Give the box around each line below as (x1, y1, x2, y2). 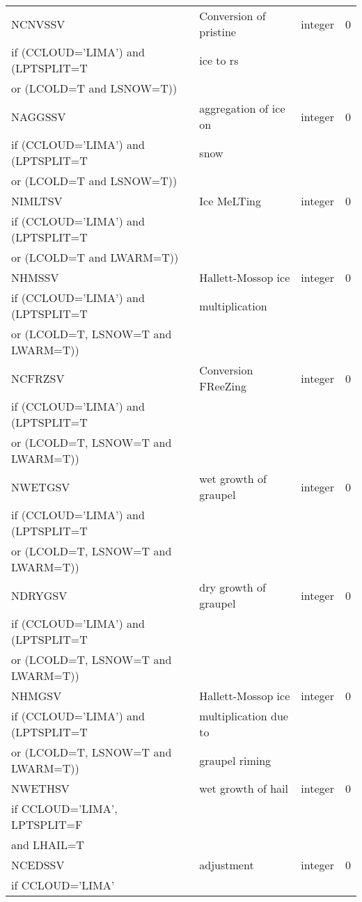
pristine (199, 24, 236, 40)
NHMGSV (11, 688, 62, 704)
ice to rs (199, 52, 239, 68)
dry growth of (199, 579, 266, 595)
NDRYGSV (11, 587, 68, 603)
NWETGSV (11, 478, 70, 495)
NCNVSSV (11, 15, 65, 32)
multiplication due (199, 708, 288, 724)
